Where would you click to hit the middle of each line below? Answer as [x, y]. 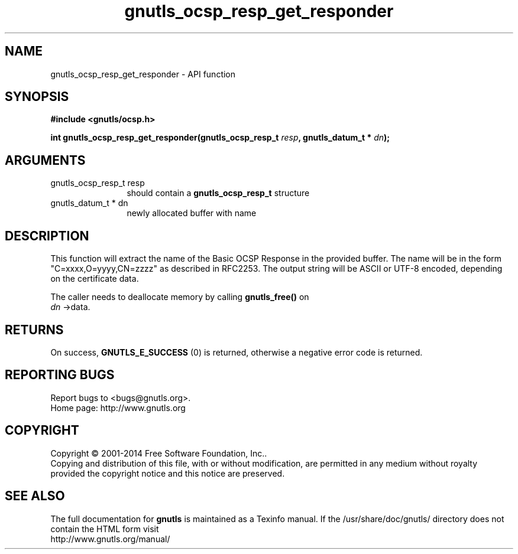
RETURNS [34, 330]
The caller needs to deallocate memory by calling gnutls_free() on [180, 297]
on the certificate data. [95, 279]
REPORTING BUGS [60, 375]
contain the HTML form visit [105, 529]
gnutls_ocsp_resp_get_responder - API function [143, 74]
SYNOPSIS [37, 97]
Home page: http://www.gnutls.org [118, 408]
